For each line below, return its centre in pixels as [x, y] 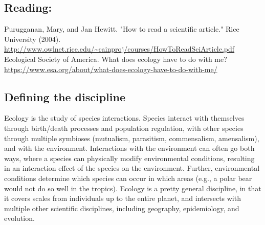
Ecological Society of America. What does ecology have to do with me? [116, 59]
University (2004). [32, 39]
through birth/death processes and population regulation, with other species [124, 128]
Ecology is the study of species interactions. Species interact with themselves [124, 118]
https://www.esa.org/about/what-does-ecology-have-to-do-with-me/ [111, 69]
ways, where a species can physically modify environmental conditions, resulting [129, 158]
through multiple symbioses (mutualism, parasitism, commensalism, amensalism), [132, 138]
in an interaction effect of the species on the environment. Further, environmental [132, 168]
